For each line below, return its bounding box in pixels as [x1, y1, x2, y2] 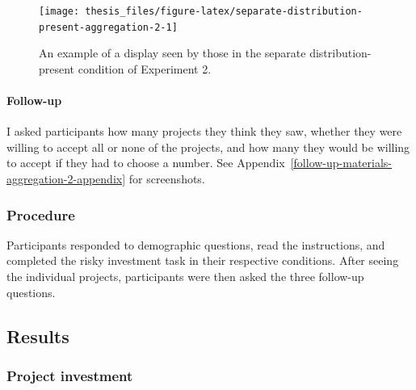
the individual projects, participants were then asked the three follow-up [6, 268, 364, 285]
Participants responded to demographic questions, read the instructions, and [6, 236, 385, 253]
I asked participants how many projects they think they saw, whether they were [6, 123, 402, 140]
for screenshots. [128, 170, 205, 187]
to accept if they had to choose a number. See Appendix [6, 154, 285, 171]
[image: [39, 6, 80, 17]
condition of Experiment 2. [78, 60, 212, 77]
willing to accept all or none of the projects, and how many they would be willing [6, 138, 410, 155]
